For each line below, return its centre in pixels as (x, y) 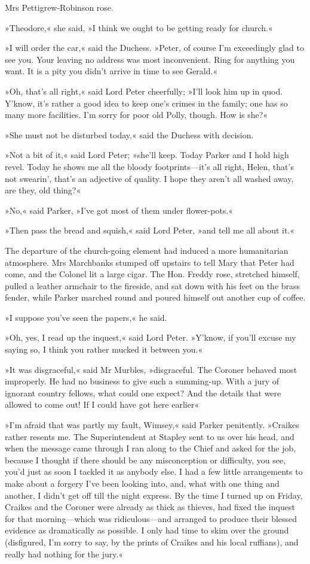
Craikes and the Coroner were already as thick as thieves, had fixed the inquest (150, 507)
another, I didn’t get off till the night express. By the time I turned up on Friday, (154, 495)
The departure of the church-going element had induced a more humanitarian (147, 250)
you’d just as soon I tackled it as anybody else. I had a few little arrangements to (154, 471)
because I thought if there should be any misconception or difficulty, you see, (145, 460)
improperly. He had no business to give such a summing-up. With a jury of (142, 381)
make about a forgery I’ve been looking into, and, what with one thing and (142, 483)
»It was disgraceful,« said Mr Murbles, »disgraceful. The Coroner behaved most (151, 369)
